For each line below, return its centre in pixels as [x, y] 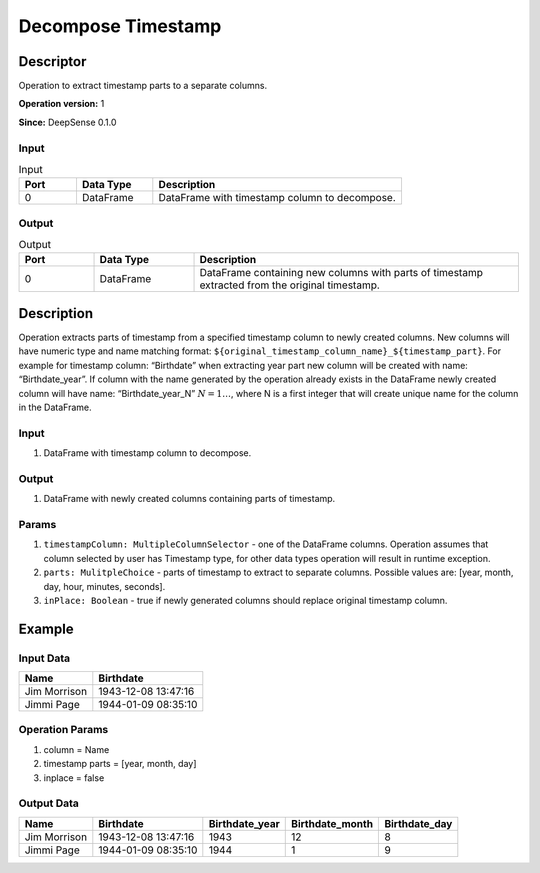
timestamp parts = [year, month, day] [120, 764]
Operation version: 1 [61, 104]
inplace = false [74, 777]
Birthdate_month [332, 823]
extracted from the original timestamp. [289, 285]
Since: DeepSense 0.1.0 [67, 122]
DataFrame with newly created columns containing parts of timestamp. [189, 499]
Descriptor [52, 61]
